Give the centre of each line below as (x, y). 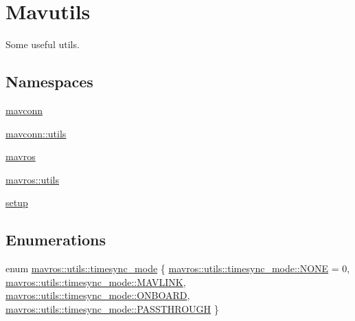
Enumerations (56, 240)
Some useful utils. (43, 44)
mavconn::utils (36, 133)
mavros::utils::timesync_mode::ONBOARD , (98, 295)
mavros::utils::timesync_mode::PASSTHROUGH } (112, 308)
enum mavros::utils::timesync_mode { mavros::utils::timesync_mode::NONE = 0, (178, 268)
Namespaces (49, 81)
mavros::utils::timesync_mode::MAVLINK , (96, 281)
